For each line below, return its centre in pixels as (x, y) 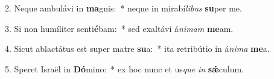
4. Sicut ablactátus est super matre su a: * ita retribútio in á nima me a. (137, 49)
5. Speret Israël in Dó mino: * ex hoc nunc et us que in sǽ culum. (124, 68)
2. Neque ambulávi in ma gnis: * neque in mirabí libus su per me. (123, 8)
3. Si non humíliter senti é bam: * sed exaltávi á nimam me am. (119, 28)
